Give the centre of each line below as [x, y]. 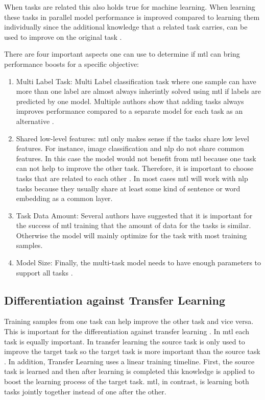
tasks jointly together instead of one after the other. [85, 391]
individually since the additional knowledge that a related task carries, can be [126, 27]
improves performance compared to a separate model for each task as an [129, 111]
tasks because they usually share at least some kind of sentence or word [128, 188]
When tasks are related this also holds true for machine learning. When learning [130, 7]
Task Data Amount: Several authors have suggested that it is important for [134, 215]
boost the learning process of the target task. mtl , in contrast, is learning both [127, 381]
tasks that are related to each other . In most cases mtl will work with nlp [132, 178]
